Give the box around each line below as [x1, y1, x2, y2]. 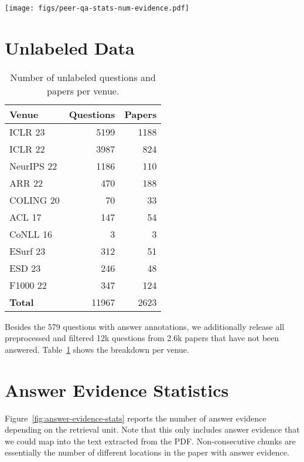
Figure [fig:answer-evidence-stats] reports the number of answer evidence [5, 412, 267, 424]
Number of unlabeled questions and [10, 70, 156, 84]
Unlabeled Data [5, 35, 135, 59]
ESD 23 [9, 261, 41, 275]
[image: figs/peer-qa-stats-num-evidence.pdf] [5, 4, 189, 12]
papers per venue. [47, 83, 119, 97]
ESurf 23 [9, 244, 46, 258]
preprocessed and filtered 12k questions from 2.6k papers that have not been [5, 332, 279, 344]
